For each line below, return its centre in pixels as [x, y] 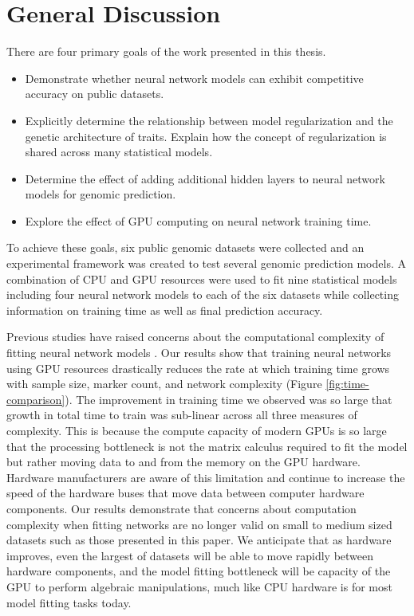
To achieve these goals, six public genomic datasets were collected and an [185, 247]
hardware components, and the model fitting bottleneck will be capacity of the [199, 571]
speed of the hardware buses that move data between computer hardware [185, 493]
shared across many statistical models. [119, 152]
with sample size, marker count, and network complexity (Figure [164, 384]
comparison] [36, 399]
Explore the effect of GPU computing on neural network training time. [198, 220]
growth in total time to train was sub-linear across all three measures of [182, 415]
